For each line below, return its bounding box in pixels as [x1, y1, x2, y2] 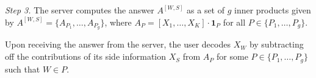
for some [217, 50, 248, 63]
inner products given [234, 4, 311, 16]
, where [104, 15, 132, 28]
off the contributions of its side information [5, 50, 166, 63]
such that [5, 62, 40, 75]
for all [223, 15, 246, 28]
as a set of [187, 4, 225, 16]
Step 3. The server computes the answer [5, 4, 154, 16]
